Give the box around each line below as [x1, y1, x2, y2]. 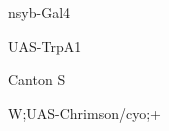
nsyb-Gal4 [8, 2, 71, 22]
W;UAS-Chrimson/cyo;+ [8, 102, 161, 123]
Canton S [8, 69, 66, 90]
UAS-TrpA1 [8, 35, 82, 56]
